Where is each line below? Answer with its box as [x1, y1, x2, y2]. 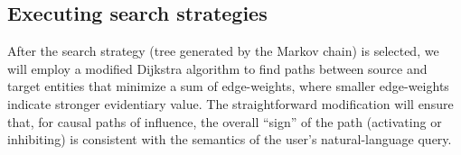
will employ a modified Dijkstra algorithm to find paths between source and [7, 59, 428, 77]
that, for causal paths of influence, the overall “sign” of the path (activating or [7, 112, 442, 131]
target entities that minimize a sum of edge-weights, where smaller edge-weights [7, 77, 449, 96]
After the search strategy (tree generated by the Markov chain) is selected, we [7, 41, 439, 60]
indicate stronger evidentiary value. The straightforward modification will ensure [7, 94, 454, 113]
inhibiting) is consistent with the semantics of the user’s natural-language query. [7, 130, 452, 149]
